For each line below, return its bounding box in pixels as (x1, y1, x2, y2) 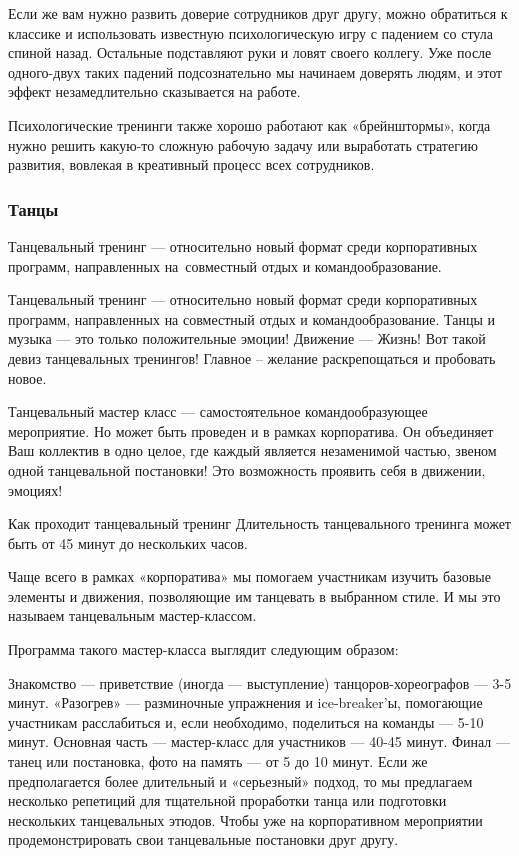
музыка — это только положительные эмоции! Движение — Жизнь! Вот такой (8, 328, 486, 349)
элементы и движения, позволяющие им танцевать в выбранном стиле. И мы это (8, 585, 501, 606)
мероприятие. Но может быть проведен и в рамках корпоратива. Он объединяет (8, 420, 494, 441)
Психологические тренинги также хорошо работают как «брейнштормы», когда (8, 114, 491, 135)
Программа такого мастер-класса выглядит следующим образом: (8, 639, 399, 660)
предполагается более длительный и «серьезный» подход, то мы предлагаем (8, 770, 473, 791)
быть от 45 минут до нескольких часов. (8, 532, 248, 553)
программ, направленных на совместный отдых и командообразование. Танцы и (8, 308, 496, 329)
